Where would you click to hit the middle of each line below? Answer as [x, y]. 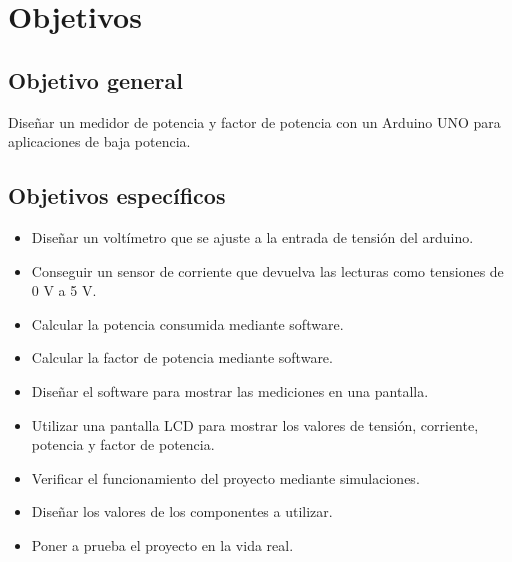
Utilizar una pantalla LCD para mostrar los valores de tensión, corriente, [255, 424]
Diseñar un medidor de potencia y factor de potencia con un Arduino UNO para [254, 121]
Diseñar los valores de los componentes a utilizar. [182, 511]
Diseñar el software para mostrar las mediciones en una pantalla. [230, 390]
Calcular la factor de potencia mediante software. [182, 357]
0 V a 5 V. [64, 290]
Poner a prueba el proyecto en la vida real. [162, 544]
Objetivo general [95, 79]
